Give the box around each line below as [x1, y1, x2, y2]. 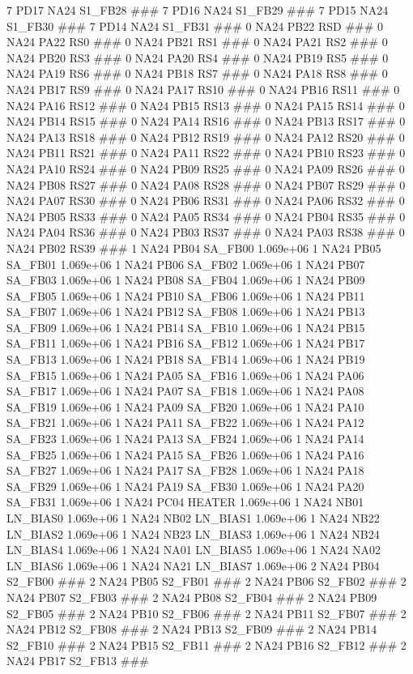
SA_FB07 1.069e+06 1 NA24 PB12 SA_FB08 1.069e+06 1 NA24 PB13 [6, 303, 365, 320]
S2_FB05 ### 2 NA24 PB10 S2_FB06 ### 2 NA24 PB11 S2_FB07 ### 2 [6, 604, 407, 621]
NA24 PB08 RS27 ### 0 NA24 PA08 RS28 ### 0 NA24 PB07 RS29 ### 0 [6, 176, 406, 193]
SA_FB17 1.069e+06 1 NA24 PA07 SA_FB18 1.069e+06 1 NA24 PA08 [6, 382, 364, 399]
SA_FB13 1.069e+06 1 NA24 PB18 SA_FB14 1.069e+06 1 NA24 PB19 [6, 351, 365, 368]
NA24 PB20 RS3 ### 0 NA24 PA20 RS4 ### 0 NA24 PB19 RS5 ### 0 [6, 49, 389, 66]
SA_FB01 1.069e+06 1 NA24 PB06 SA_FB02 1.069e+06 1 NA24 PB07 [6, 255, 365, 272]
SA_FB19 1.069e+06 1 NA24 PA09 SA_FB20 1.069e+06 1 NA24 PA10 [6, 398, 364, 415]
